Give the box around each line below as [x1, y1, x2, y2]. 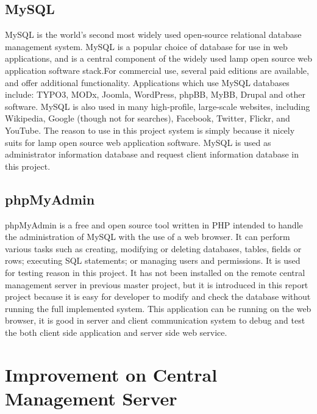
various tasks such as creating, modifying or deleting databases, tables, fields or [5, 242, 302, 255]
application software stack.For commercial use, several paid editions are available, [5, 64, 309, 76]
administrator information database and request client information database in [5, 148, 299, 161]
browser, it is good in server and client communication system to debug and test [5, 314, 305, 327]
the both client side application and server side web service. [5, 325, 227, 338]
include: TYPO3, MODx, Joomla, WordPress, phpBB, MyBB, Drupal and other [5, 88, 305, 101]
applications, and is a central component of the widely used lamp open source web [5, 52, 313, 65]
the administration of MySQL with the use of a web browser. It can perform [5, 230, 290, 243]
